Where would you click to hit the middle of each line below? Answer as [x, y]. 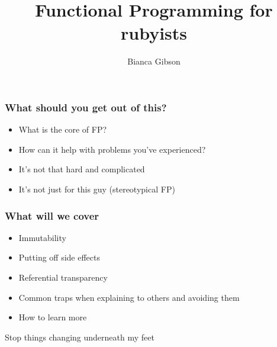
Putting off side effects [59, 257]
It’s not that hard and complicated [82, 169]
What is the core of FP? [63, 129]
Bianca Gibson [154, 61]
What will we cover [52, 215]
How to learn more [53, 317]
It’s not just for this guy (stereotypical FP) [97, 189]
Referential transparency [63, 277]
